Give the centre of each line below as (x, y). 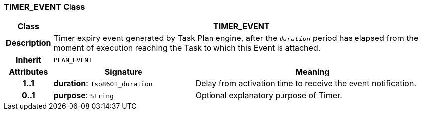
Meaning (313, 72)
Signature (123, 72)
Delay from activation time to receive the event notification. (306, 84)
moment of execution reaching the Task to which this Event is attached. (187, 48)
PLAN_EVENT (73, 60)
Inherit (28, 60)
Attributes (29, 72)
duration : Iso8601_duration (103, 84)
